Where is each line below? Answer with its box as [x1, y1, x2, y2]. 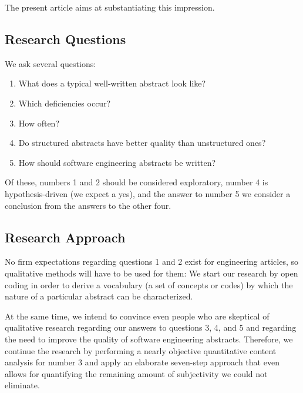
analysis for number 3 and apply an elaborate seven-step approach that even [5, 356, 280, 368]
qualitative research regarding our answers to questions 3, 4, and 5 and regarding [5, 321, 297, 334]
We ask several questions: [5, 57, 96, 69]
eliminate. [5, 379, 40, 391]
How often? [18, 116, 60, 129]
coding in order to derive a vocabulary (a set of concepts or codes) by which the [5, 278, 293, 291]
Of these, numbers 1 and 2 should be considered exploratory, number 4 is [5, 176, 268, 188]
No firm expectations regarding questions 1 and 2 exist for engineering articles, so [5, 255, 299, 268]
